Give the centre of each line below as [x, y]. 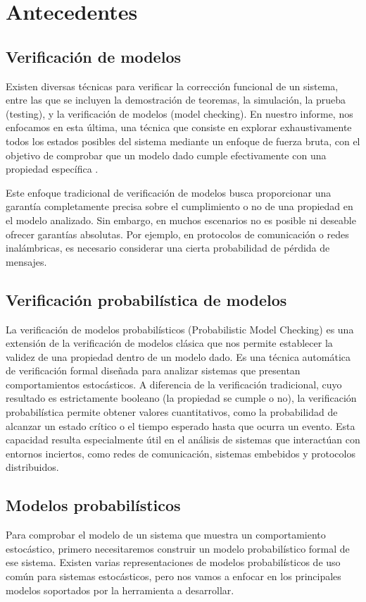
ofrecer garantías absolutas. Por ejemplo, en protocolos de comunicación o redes [177, 234]
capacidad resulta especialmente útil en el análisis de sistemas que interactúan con [183, 440]
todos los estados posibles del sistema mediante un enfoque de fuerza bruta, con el [183, 141]
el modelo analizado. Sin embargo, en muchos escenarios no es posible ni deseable [181, 220]
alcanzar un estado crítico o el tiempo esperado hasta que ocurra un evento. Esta [181, 425]
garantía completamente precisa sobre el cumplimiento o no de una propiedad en [179, 206]
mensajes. [26, 261]
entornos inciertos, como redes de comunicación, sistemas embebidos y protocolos [181, 453]
